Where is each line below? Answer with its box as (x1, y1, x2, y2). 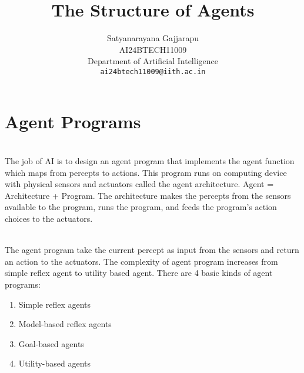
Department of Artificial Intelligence (88, 55, 218, 67)
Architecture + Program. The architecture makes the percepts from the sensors (5, 189, 291, 201)
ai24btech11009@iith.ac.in (100, 67, 206, 76)
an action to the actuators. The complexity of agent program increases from (5, 255, 278, 267)
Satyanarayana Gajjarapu (106, 32, 199, 44)
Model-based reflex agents (18, 318, 112, 330)
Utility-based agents (18, 357, 91, 369)
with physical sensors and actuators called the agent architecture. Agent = (5, 178, 274, 190)
